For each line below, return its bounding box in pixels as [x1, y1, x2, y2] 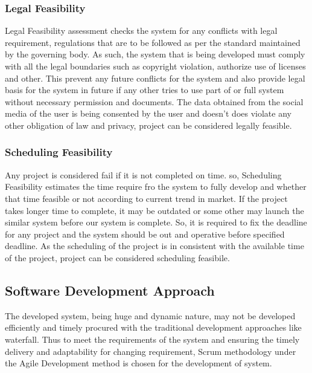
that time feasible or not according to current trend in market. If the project [5, 192, 288, 204]
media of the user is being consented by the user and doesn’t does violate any [5, 107, 291, 120]
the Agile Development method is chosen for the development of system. [5, 357, 272, 369]
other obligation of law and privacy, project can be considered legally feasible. [5, 118, 292, 131]
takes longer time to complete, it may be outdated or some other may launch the [5, 204, 304, 216]
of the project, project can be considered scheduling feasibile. [5, 251, 230, 264]
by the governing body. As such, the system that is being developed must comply [5, 48, 305, 60]
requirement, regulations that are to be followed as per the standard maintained [5, 36, 301, 48]
